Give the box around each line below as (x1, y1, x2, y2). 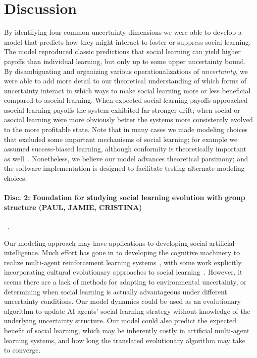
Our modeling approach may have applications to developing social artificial (4, 237, 235, 248)
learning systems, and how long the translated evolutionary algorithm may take (4, 335, 245, 345)
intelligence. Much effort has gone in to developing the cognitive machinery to (4, 247, 240, 258)
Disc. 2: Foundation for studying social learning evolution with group (4, 192, 245, 203)
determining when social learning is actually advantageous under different (4, 286, 227, 296)
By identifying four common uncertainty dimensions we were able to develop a (4, 27, 242, 37)
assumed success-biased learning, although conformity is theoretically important (4, 143, 247, 154)
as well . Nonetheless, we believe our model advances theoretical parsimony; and (4, 153, 248, 163)
